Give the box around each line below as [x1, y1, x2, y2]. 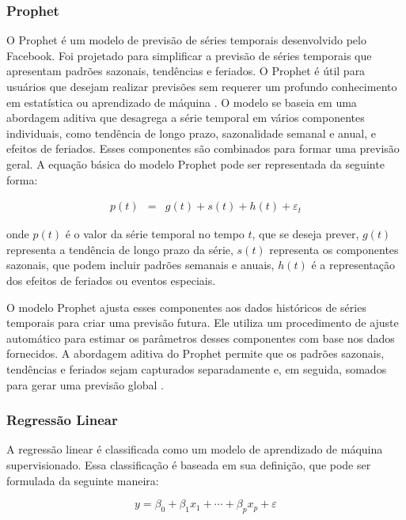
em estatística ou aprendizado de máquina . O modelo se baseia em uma [6, 93, 357, 110]
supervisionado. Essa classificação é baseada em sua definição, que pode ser [6, 456, 371, 473]
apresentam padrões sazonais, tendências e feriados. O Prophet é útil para [6, 63, 366, 79]
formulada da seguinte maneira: [6, 472, 159, 488]
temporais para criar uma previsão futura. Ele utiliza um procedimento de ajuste [6, 314, 399, 331]
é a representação [311, 256, 395, 273]
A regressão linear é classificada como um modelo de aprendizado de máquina [6, 441, 383, 457]
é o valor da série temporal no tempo [65, 226, 245, 242]
